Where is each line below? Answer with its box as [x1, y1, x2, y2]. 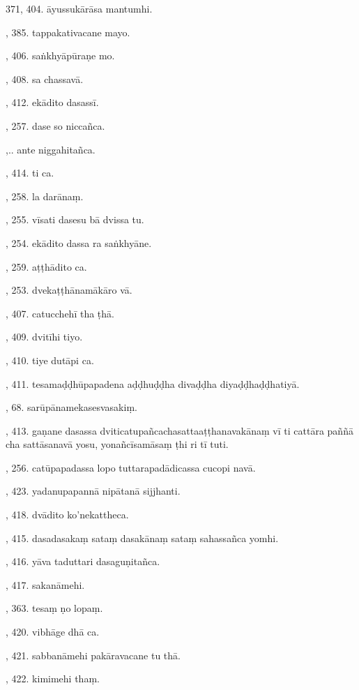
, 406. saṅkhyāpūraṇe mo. [6, 48, 115, 63]
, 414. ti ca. [6, 165, 54, 180]
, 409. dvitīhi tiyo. [6, 329, 83, 344]
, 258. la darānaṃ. [6, 188, 84, 203]
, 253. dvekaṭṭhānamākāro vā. [6, 283, 132, 297]
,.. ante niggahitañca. [6, 142, 96, 156]
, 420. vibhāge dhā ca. [6, 624, 100, 639]
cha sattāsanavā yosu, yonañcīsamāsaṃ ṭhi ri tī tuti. [6, 437, 229, 451]
